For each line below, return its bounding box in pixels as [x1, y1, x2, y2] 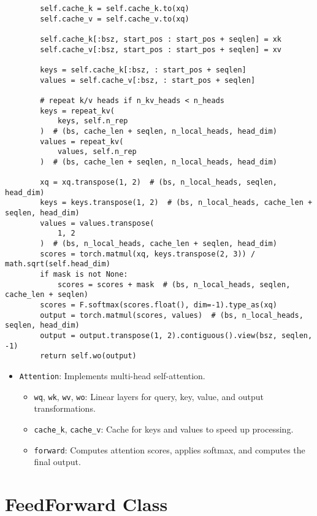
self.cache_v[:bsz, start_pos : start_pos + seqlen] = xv [40, 45, 282, 54]
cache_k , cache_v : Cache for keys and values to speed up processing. [34, 422, 294, 435]
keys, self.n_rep [57, 117, 128, 126]
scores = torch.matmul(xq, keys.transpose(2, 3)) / [40, 249, 256, 258]
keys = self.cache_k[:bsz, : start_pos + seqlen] [40, 65, 246, 74]
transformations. [34, 402, 96, 415]
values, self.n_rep [57, 147, 137, 156]
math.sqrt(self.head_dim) [5, 260, 110, 269]
